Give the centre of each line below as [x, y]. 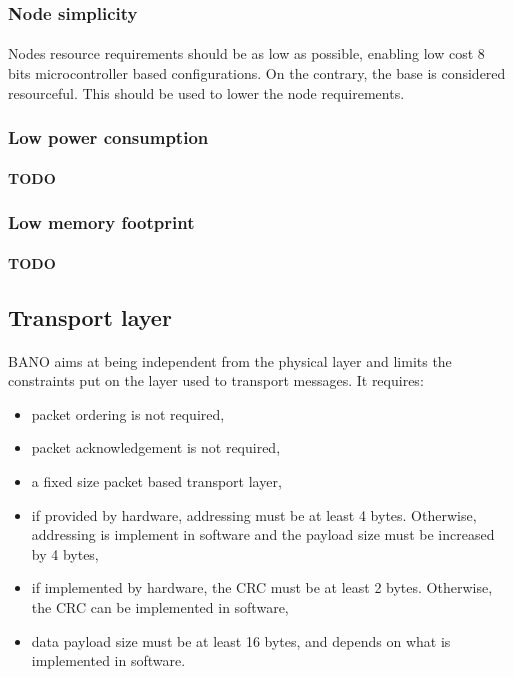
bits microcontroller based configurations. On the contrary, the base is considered [257, 73]
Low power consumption [108, 137]
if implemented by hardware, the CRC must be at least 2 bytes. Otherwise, [262, 587]
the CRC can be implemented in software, [160, 607]
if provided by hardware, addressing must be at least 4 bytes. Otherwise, [254, 514]
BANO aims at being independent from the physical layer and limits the [230, 360]
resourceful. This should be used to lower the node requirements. [206, 92]
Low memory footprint [101, 222]
